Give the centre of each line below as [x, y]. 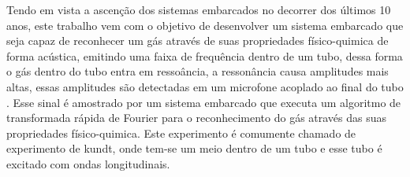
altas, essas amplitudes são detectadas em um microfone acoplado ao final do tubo [205, 86]
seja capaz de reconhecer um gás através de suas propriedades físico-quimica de [198, 41]
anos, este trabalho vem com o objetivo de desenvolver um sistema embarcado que [205, 25]
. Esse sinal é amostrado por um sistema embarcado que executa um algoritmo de [204, 102]
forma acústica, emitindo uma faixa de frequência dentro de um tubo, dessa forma [205, 55]
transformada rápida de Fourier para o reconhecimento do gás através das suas [197, 118]
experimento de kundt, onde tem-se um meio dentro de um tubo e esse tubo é [194, 148]
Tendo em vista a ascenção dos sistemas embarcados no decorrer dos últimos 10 [199, 9]
